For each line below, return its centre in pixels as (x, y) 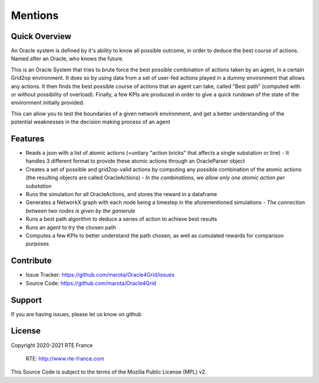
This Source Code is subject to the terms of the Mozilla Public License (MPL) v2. (109, 372)
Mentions (35, 15)
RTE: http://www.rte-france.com (65, 358)
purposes (38, 244)
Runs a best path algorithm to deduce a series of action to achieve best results (121, 219)
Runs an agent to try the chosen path (71, 227)
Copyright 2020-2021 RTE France (52, 345)
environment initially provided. (48, 103)
